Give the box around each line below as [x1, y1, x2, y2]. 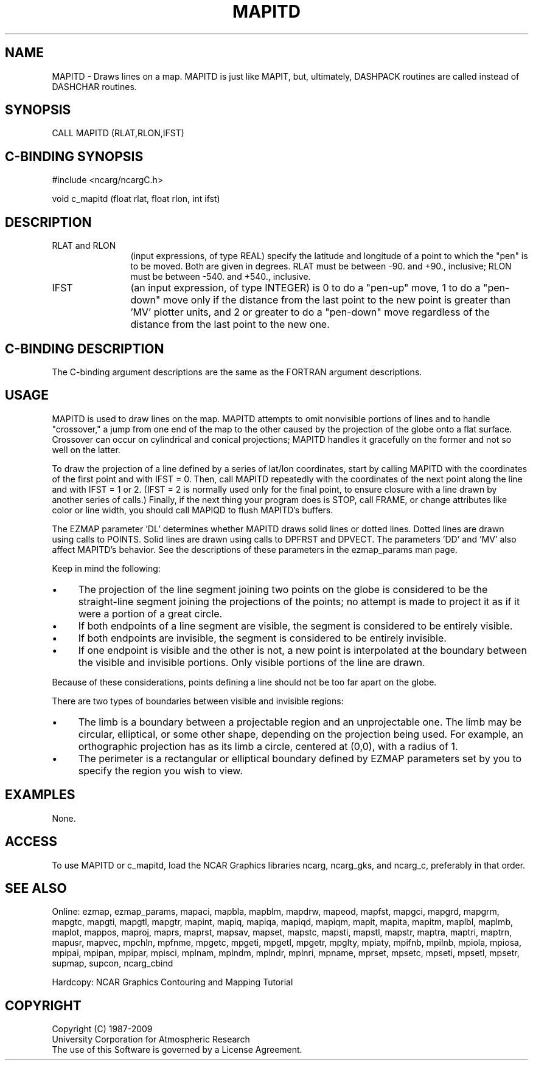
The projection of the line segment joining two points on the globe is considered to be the [78, 583, 488, 595]
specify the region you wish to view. [78, 764, 243, 777]
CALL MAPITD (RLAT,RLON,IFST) [52, 128, 184, 139]
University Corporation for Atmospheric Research [52, 1034, 250, 1045]
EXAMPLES [5, 787, 75, 803]
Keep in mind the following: [52, 563, 161, 574]
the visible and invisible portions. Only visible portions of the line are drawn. [78, 656, 425, 668]
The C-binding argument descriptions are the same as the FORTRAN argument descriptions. [52, 366, 422, 377]
